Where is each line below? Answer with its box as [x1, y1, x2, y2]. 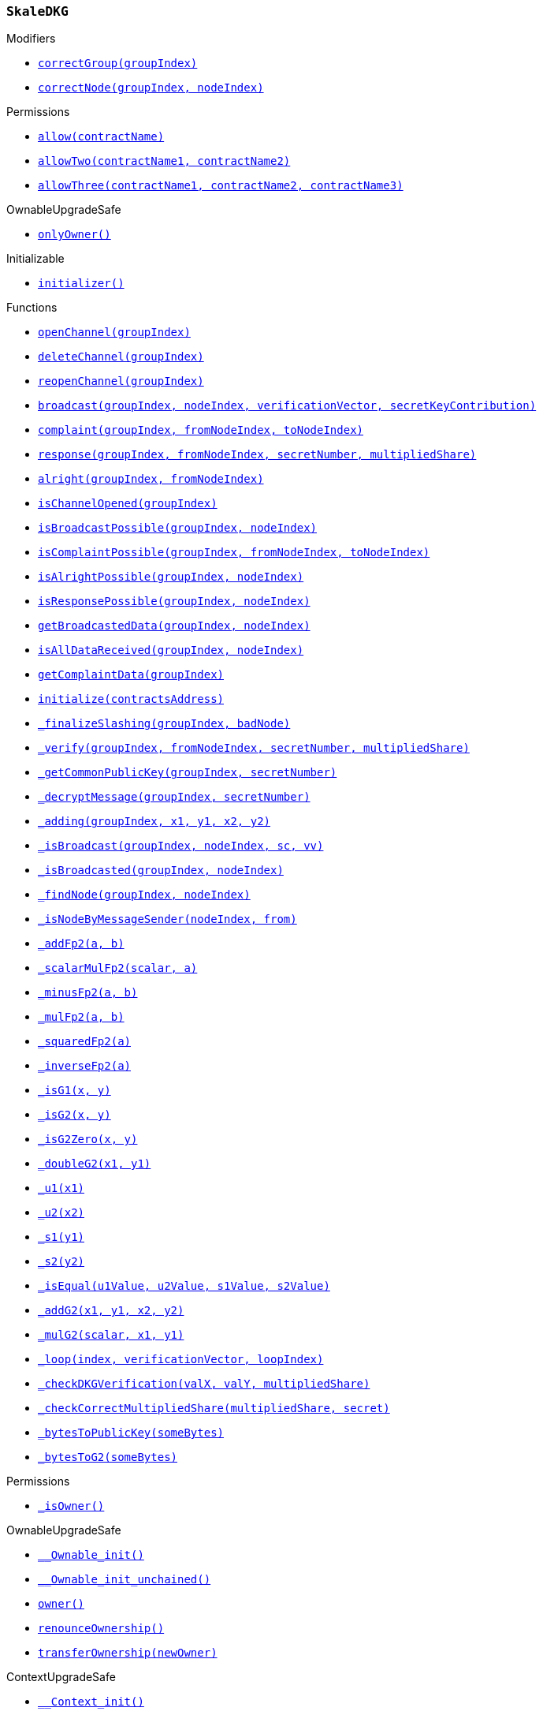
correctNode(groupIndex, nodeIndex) [38, 81, 264, 95]
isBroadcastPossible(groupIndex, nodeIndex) [38, 521, 318, 535]
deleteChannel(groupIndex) [38, 350, 204, 364]
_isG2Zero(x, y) [38, 1133, 138, 1146]
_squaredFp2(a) [38, 1035, 132, 1048]
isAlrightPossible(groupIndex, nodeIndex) [38, 570, 304, 584]
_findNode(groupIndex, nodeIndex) [38, 888, 251, 902]
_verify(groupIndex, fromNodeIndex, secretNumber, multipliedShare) [38, 742, 470, 755]
